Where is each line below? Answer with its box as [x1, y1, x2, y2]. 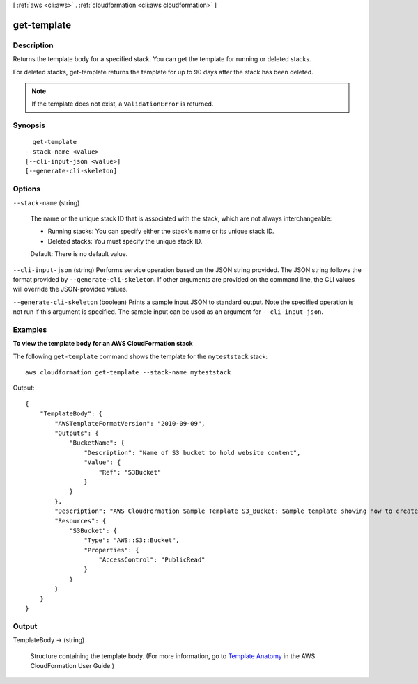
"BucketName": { [69, 439, 125, 447]
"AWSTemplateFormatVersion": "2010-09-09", [54, 420, 206, 427]
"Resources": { [54, 517, 107, 525]
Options [13, 184, 41, 194]
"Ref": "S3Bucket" [98, 468, 162, 476]
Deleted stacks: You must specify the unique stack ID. [47, 237, 203, 245]
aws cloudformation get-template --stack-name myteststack [25, 369, 231, 376]
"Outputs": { [54, 429, 99, 437]
